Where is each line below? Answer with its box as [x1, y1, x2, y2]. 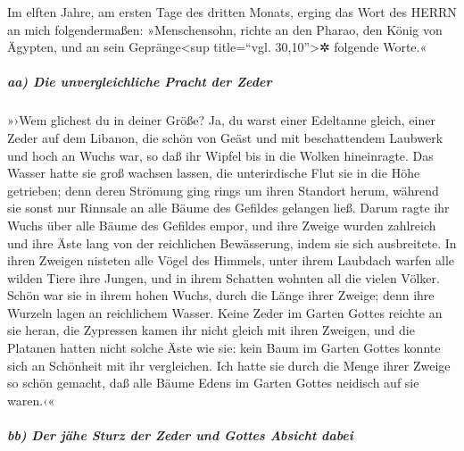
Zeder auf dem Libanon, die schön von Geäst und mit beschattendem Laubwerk [7, 128, 443, 146]
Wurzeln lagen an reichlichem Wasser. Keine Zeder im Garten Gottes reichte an [7, 303, 443, 322]
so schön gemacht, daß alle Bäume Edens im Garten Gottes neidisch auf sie [7, 373, 419, 392]
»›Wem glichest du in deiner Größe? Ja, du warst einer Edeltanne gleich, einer [7, 111, 435, 129]
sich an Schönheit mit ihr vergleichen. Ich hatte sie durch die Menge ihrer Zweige [7, 355, 451, 374]
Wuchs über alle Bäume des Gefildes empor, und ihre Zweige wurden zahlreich [7, 215, 436, 234]
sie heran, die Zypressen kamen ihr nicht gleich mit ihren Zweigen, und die [7, 321, 415, 339]
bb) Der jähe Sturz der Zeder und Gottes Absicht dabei [7, 426, 353, 445]
